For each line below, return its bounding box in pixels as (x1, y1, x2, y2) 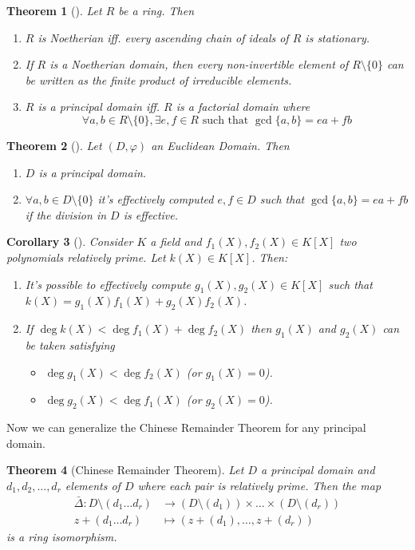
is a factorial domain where (176, 98, 310, 115)
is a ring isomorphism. (6, 528, 117, 544)
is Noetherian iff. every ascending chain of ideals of (38, 29, 289, 46)
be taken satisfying (25, 336, 115, 353)
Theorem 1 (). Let (6, 2, 102, 18)
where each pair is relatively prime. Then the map (137, 477, 381, 493)
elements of (65, 477, 121, 493)
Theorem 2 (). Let (6, 137, 102, 153)
